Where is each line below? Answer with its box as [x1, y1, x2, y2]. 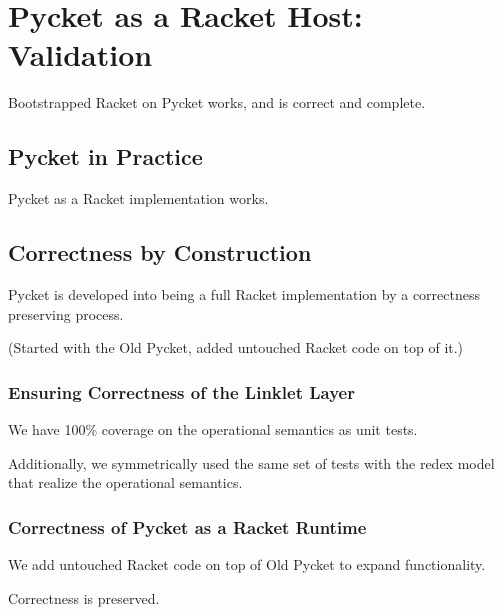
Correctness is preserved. [8, 587, 160, 608]
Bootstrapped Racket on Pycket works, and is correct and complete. [8, 92, 426, 113]
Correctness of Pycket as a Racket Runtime [8, 514, 367, 539]
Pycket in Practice [8, 141, 203, 172]
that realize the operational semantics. [8, 472, 243, 493]
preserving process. [8, 303, 124, 324]
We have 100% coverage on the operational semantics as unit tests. [8, 418, 418, 439]
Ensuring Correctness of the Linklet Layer [8, 379, 355, 404]
